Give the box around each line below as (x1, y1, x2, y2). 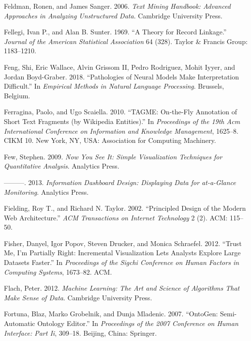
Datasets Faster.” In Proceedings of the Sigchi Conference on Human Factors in (4, 257, 239, 267)
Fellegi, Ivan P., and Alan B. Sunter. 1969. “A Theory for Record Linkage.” (4, 27, 227, 37)
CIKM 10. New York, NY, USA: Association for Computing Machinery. (4, 135, 216, 145)
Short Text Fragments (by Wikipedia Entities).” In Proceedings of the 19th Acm (4, 116, 240, 126)
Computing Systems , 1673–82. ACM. (4, 266, 112, 277)
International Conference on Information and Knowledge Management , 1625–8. (4, 125, 238, 136)
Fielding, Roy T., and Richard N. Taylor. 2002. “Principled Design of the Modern (4, 203, 246, 213)
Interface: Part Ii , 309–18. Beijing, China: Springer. (4, 327, 157, 338)
